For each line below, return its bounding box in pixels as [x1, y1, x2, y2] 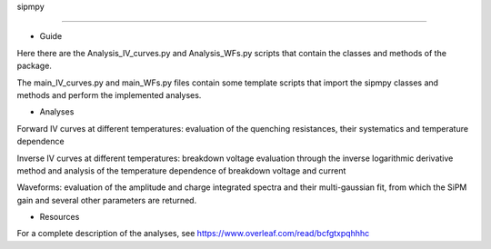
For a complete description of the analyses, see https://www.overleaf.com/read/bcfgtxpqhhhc [16, 228, 370, 239]
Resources [39, 212, 80, 223]
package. [16, 60, 52, 72]
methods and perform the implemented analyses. [16, 89, 202, 100]
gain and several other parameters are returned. [16, 194, 197, 205]
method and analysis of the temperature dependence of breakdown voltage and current [16, 164, 346, 176]
